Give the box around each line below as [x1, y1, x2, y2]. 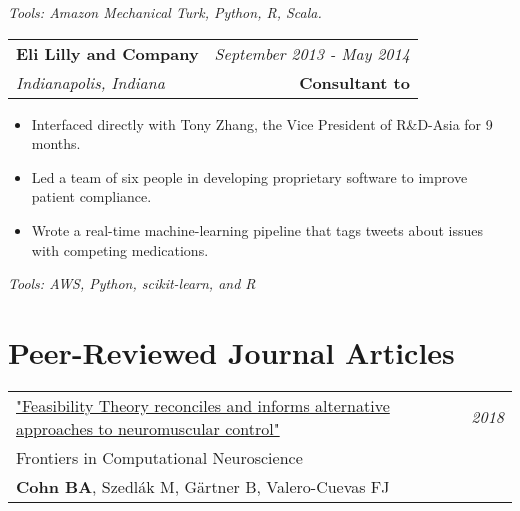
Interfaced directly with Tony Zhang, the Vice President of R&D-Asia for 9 [31, 113, 493, 134]
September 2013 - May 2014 [214, 41, 410, 65]
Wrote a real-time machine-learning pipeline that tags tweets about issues [31, 219, 483, 240]
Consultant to [299, 70, 410, 94]
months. [31, 133, 81, 154]
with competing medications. [31, 239, 209, 260]
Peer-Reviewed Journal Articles [8, 331, 455, 372]
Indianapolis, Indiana [16, 70, 165, 94]
